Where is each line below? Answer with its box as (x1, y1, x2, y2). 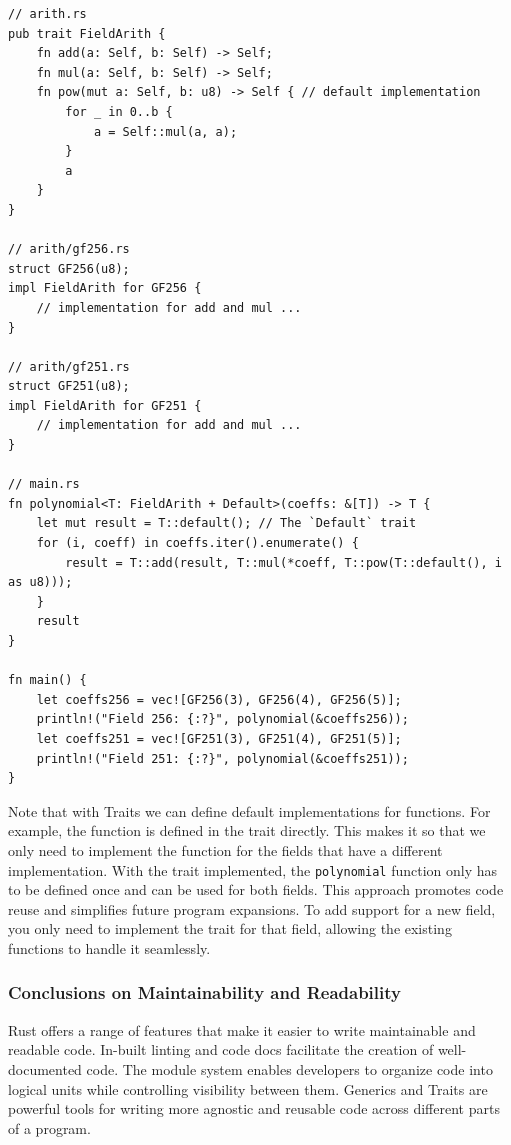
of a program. (8, 1117, 91, 1138)
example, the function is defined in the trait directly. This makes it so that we (8, 820, 486, 841)
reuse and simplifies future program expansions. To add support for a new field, (8, 898, 496, 919)
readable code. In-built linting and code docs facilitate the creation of (8, 1039, 434, 1060)
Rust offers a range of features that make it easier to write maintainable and (8, 1019, 476, 1040)
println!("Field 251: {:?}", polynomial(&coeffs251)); (36, 751, 409, 766)
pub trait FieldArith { (8, 26, 166, 41)
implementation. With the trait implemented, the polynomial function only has (8, 859, 498, 880)
